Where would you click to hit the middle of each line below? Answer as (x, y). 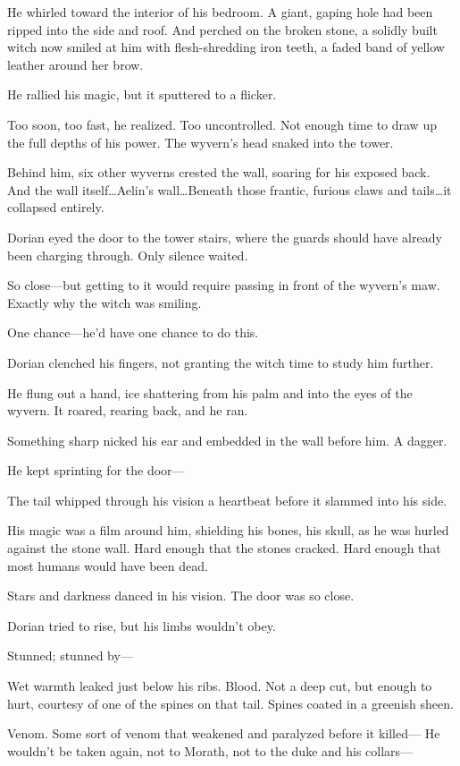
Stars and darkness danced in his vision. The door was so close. (181, 596)
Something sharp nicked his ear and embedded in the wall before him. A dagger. (227, 440)
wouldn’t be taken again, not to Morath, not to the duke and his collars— (210, 750)
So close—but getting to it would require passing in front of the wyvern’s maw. (224, 285)
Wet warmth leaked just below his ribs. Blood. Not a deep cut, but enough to (220, 686)
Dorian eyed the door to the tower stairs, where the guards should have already (225, 237)
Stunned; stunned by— (70, 655)
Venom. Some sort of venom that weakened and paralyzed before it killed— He (224, 733)
